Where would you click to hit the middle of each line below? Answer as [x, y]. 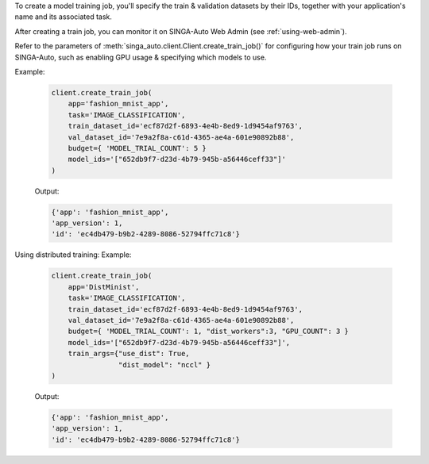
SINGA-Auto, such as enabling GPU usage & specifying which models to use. [141, 57]
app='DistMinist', [104, 287]
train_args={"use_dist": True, [129, 354]
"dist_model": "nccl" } [164, 364]
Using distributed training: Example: [73, 255]
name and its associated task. [64, 17]
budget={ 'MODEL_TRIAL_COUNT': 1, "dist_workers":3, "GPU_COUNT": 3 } [209, 332]
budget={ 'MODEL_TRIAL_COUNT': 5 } [137, 148]
